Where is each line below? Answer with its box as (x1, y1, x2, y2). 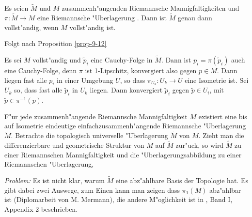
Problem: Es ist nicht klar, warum (4, 175, 105, 186)
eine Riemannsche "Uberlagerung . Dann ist (37, 13, 167, 23)
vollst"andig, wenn (4, 22, 59, 32)
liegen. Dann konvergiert (90, 85, 163, 95)
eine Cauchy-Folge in (91, 55, 153, 65)
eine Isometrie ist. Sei (185, 75, 249, 85)
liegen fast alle (4, 75, 47, 85)
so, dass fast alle (14, 85, 63, 95)
